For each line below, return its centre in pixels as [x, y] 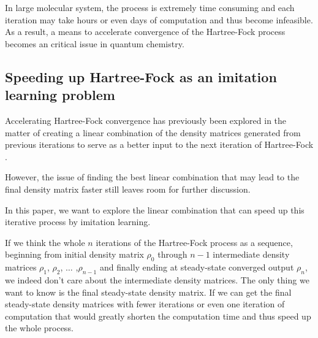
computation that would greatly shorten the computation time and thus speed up [158, 316]
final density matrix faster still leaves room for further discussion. [128, 189]
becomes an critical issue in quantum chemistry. [95, 43]
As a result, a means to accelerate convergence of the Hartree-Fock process [145, 32]
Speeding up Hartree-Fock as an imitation [141, 76]
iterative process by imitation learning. [78, 222]
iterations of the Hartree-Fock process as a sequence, [194, 242]
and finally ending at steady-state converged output [197, 267]
